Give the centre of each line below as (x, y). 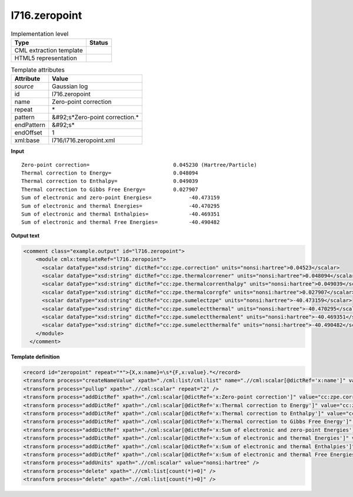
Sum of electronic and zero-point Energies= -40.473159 (121, 198)
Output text (25, 236)
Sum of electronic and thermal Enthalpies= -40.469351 (121, 214)
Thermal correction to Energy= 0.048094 (110, 173)
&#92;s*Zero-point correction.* (96, 117)
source (24, 86)
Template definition (35, 357)
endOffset (28, 133)
